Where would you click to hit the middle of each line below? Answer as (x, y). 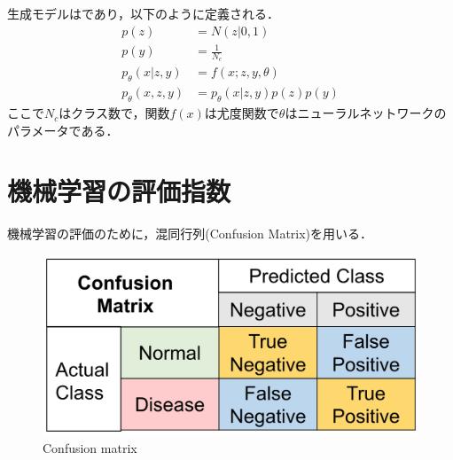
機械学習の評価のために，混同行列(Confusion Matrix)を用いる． (190, 234)
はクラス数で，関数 (114, 113)
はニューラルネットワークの (366, 113)
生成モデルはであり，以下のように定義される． (143, 13)
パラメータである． (63, 130)
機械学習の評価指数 (119, 191)
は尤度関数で (242, 113)
